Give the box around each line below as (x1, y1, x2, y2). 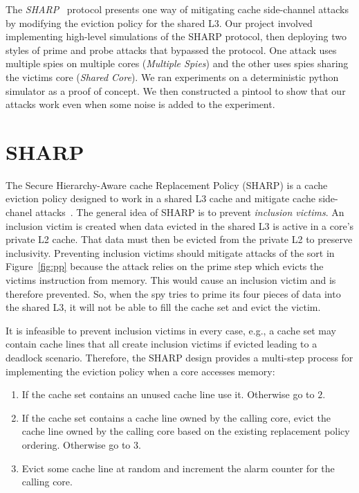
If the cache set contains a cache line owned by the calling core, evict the (21, 410, 331, 424)
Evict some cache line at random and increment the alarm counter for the (21, 460, 335, 475)
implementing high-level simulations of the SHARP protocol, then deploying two (6, 29, 347, 44)
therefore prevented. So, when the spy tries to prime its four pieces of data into (6, 286, 341, 301)
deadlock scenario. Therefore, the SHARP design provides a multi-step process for (6, 350, 353, 364)
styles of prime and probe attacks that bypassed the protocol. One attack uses (6, 42, 337, 57)
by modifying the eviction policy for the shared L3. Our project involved (6, 15, 313, 30)
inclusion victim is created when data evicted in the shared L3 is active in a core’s (6, 218, 354, 233)
